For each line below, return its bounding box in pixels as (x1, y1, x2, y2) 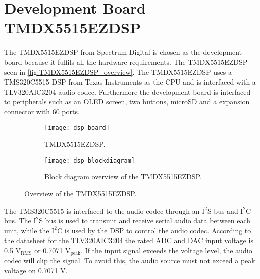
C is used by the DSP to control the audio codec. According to (57, 225, 251, 235)
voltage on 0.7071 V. (4, 265, 68, 275)
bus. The (4, 215, 31, 226)
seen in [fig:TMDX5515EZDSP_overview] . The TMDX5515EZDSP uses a (4, 66, 232, 77)
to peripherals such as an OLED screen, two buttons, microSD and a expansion (4, 96, 250, 107)
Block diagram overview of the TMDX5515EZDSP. (44, 171, 202, 182)
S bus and (207, 205, 238, 216)
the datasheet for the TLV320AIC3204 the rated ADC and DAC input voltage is (4, 235, 253, 246)
